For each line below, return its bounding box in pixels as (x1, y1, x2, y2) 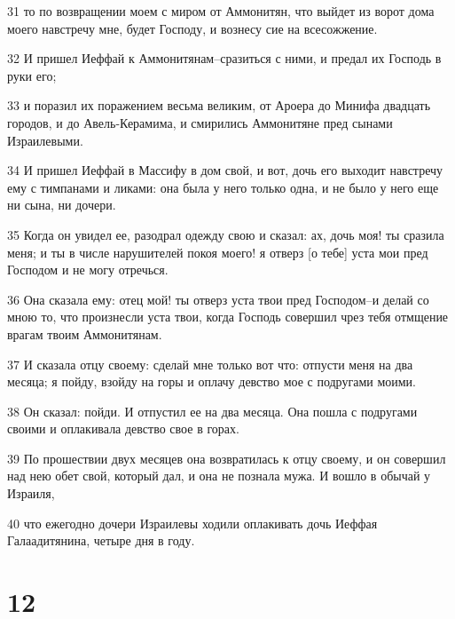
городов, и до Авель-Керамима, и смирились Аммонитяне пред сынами (7, 113, 393, 131)
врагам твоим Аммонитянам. (7, 324, 162, 343)
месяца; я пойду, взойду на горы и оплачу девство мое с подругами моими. (7, 372, 417, 391)
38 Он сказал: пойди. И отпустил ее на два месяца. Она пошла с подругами (7, 401, 418, 420)
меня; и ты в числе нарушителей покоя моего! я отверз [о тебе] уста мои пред (7, 242, 428, 261)
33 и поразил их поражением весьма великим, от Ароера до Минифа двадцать (7, 96, 431, 115)
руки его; (7, 66, 57, 84)
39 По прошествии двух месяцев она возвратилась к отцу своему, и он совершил (7, 448, 446, 467)
